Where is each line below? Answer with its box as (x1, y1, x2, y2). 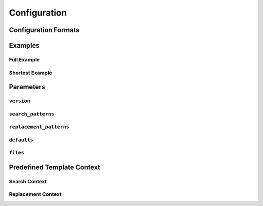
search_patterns (9, 111, 55, 117)
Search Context (9, 178, 47, 185)
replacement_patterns (9, 124, 69, 130)
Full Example (9, 56, 40, 63)
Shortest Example (9, 69, 52, 76)
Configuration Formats (9, 26, 80, 34)
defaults (9, 136, 34, 143)
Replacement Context (9, 191, 62, 198)
